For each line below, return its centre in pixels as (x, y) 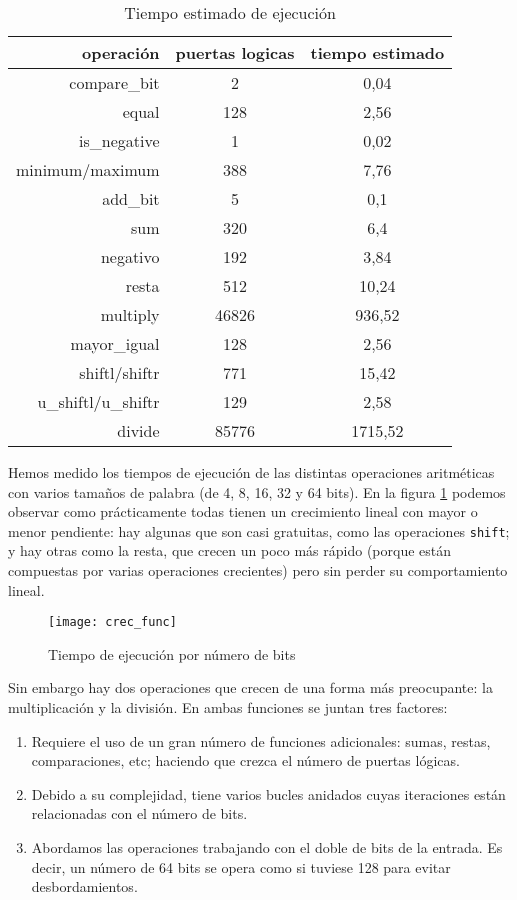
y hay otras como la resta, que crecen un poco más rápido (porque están (230, 550)
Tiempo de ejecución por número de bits (172, 653)
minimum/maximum (88, 169)
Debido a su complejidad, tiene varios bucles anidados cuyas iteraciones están (268, 793)
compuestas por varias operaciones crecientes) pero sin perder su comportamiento (258, 570)
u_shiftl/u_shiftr (98, 401)
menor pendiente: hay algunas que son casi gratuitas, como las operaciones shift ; (259, 530)
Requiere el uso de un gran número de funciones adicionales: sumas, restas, (261, 740)
